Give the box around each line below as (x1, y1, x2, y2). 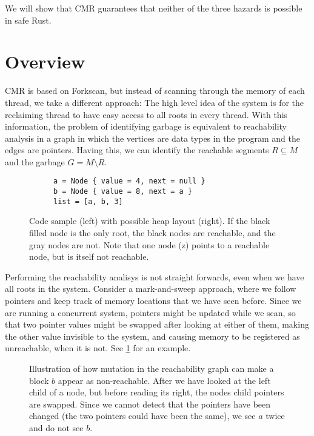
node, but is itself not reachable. (29, 250, 149, 263)
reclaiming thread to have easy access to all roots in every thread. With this (5, 108, 288, 121)
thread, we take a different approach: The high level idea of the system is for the (5, 96, 304, 108)
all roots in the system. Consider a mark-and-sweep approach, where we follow (5, 282, 296, 295)
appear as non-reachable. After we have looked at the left (58, 374, 271, 386)
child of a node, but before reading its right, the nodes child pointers (29, 386, 284, 398)
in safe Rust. (5, 13, 52, 26)
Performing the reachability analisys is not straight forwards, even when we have (5, 270, 304, 283)
